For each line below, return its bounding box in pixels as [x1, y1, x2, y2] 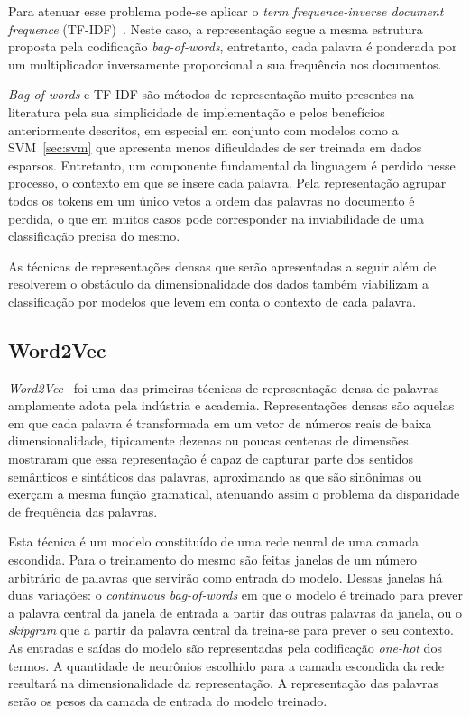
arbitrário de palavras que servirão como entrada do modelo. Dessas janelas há [8, 567, 443, 586]
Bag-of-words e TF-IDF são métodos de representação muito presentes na [8, 85, 414, 104]
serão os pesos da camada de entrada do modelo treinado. [8, 691, 327, 710]
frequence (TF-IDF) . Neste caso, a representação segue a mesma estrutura [8, 19, 423, 38]
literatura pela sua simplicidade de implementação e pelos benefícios [8, 102, 385, 121]
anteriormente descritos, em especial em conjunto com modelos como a [8, 120, 399, 139]
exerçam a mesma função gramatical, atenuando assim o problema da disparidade [8, 484, 460, 503]
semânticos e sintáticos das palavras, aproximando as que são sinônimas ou [8, 466, 422, 485]
